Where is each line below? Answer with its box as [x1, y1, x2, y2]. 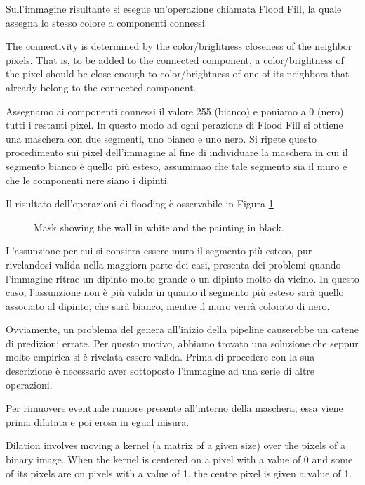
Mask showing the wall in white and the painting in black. [34, 219, 284, 234]
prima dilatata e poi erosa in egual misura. [6, 414, 190, 429]
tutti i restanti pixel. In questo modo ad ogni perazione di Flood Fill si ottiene [6, 117, 343, 132]
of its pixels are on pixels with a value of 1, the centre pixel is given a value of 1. [6, 465, 352, 480]
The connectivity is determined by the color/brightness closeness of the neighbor [6, 39, 352, 53]
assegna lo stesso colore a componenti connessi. [6, 15, 208, 30]
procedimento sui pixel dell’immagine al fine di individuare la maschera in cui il [6, 145, 348, 160]
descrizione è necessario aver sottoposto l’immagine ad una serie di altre [6, 363, 315, 378]
